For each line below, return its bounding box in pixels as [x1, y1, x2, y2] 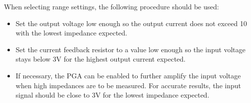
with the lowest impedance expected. [15, 28, 128, 38]
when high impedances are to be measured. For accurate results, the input [15, 80, 241, 90]
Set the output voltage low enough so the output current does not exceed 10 [15, 18, 247, 28]
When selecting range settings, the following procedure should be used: [4, 1, 219, 11]
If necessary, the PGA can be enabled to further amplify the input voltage [15, 70, 241, 80]
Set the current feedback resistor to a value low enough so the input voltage [15, 44, 246, 54]
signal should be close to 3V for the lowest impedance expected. [15, 90, 209, 100]
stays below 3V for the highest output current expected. [15, 54, 186, 64]
